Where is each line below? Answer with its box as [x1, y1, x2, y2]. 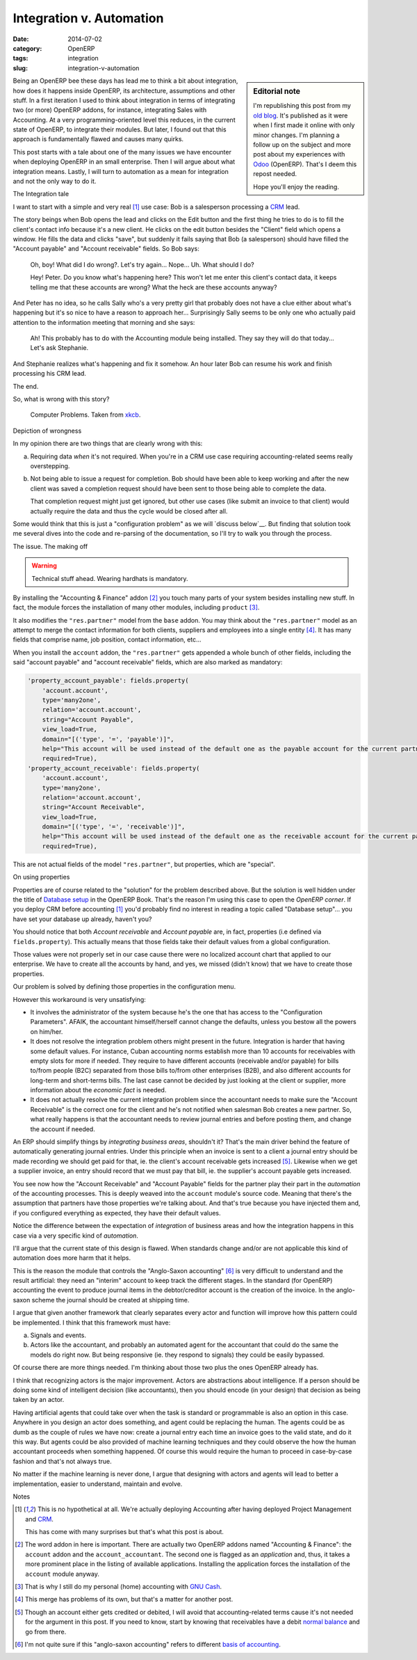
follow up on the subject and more [253, 140, 351, 149]
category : [13, 44, 42, 52]
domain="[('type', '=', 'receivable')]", [42, 823, 186, 831]
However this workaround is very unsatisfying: [13, 995, 146, 1003]
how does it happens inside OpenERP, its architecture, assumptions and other [13, 86, 236, 95]
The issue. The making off [13, 542, 88, 550]
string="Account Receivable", [42, 804, 145, 811]
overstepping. [30, 462, 70, 470]
